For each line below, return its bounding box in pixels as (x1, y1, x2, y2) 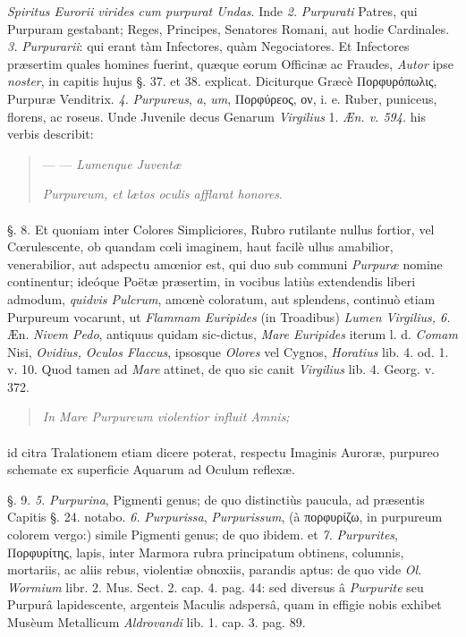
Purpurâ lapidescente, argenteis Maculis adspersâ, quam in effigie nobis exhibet (7, 595, 442, 614)
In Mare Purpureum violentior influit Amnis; (42, 407, 290, 426)
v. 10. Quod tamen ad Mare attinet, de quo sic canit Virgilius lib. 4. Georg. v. (7, 360, 435, 378)
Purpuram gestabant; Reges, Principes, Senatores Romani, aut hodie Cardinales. (7, 19, 450, 38)
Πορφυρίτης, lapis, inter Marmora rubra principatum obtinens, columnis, (7, 542, 404, 561)
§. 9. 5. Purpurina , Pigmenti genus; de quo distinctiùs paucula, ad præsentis (7, 489, 425, 508)
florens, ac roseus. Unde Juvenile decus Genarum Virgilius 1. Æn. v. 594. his (7, 106, 427, 125)
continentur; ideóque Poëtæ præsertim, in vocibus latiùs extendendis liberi (7, 272, 416, 291)
